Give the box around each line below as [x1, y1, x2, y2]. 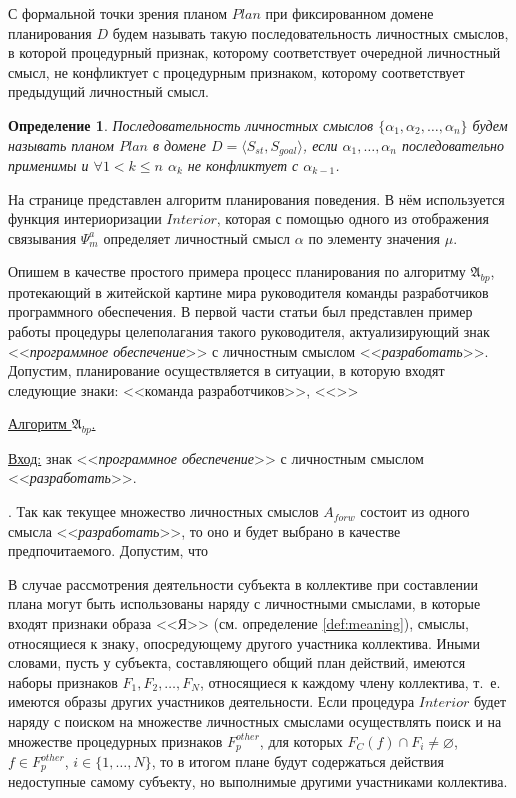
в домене [153, 134, 206, 155]
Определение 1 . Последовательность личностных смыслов [8, 114, 374, 135]
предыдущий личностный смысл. [8, 81, 209, 102]
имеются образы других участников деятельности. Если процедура [8, 691, 415, 712]
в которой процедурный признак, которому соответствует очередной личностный [8, 42, 501, 63]
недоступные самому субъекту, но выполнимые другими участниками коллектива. [8, 771, 508, 792]
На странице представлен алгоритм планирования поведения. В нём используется [8, 188, 505, 209]
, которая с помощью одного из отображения [216, 208, 489, 229]
